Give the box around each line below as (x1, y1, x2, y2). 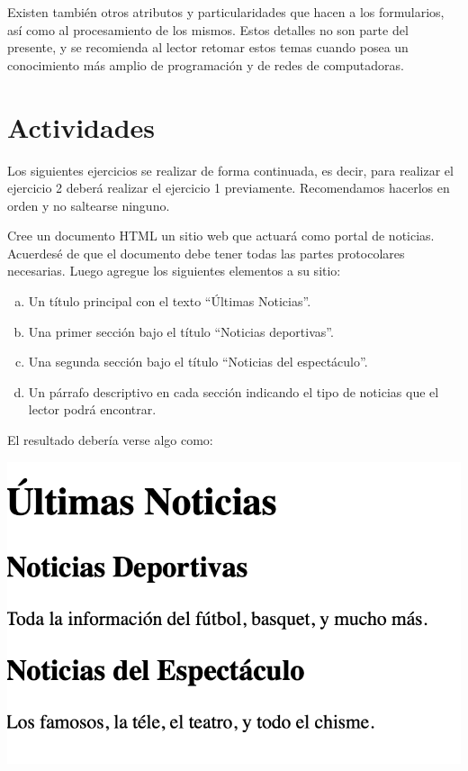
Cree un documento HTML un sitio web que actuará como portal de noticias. (7, 226, 435, 245)
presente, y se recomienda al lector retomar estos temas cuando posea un (7, 38, 409, 57)
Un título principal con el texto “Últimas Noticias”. (28, 292, 311, 311)
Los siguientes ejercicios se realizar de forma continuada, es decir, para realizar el (7, 160, 454, 179)
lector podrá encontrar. (28, 400, 157, 419)
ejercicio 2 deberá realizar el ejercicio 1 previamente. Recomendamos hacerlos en (7, 178, 450, 197)
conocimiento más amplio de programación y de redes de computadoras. (7, 55, 404, 74)
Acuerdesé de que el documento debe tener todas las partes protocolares (7, 243, 405, 262)
